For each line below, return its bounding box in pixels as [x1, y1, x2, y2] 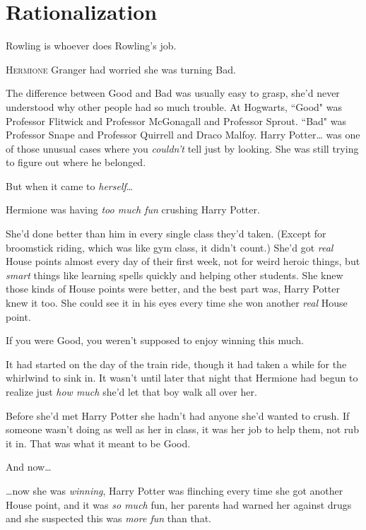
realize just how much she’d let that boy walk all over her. [6, 384, 257, 399]
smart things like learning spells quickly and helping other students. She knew [6, 267, 343, 282]
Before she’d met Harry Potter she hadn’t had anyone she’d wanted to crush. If [6, 408, 350, 423]
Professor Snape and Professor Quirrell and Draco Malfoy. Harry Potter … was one [6, 127, 360, 142]
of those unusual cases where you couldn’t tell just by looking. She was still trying [6, 141, 359, 155]
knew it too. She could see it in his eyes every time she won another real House [6, 295, 348, 310]
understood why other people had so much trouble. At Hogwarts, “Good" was [6, 99, 342, 114]
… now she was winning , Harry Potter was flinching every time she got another [6, 483, 343, 497]
